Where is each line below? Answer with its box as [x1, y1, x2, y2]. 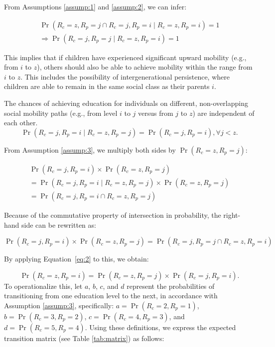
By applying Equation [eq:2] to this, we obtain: [4, 254, 149, 264]
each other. [4, 117, 38, 128]
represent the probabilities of [127, 280, 215, 291]
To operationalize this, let [4, 280, 83, 291]
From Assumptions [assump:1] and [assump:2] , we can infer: [4, 1, 187, 11]
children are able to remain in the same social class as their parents [4, 81, 210, 91]
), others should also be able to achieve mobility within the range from [37, 62, 253, 72]
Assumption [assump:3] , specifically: [4, 300, 114, 310]
